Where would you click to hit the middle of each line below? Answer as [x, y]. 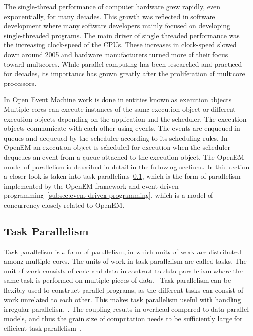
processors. [20, 83]
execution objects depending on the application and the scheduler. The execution [125, 118]
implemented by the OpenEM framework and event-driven [91, 185]
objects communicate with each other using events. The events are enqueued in [122, 128]
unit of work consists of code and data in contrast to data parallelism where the [123, 270]
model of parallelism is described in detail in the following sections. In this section [127, 166]
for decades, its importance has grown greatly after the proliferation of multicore [125, 73]
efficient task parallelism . [43, 328]
